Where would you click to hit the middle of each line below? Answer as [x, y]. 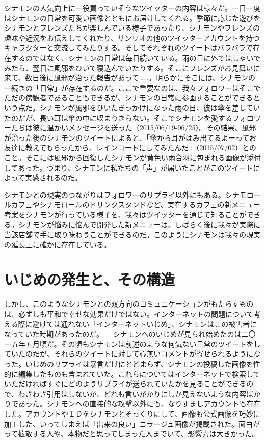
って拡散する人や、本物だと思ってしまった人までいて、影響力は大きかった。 [132, 434]
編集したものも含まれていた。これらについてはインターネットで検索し [136, 374]
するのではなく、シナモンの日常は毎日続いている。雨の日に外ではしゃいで [136, 57]
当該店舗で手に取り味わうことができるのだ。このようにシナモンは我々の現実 [132, 234]
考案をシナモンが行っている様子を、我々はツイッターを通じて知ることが [125, 214]
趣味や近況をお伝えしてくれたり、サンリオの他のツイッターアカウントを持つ [132, 37]
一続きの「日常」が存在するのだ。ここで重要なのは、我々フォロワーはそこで [132, 87]
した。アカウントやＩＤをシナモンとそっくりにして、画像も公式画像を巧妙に [132, 413]
